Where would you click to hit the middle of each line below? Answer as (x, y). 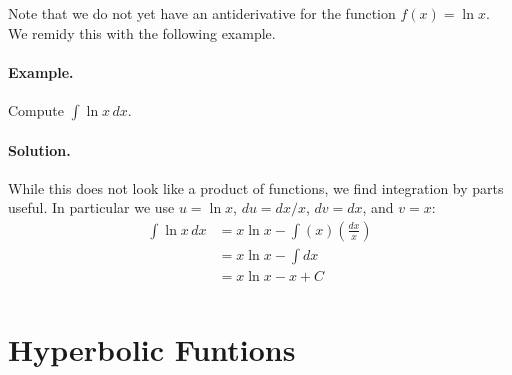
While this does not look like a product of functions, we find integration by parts (256, 187)
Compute (36, 109)
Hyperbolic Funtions (152, 349)
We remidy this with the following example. (142, 32)
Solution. (39, 149)
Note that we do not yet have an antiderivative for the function (202, 13)
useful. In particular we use (91, 207)
